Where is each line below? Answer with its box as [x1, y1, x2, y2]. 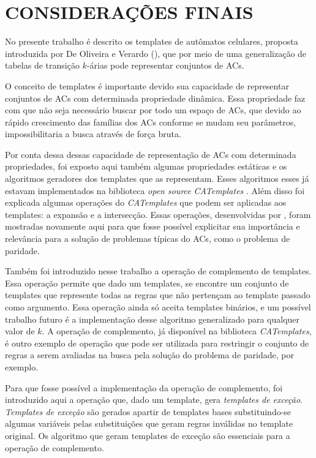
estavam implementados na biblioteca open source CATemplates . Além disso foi [5, 184, 305, 197]
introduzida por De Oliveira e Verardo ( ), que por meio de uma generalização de [5, 47, 307, 59]
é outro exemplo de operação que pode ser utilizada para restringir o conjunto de [5, 336, 309, 349]
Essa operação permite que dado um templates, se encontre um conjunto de [5, 276, 289, 289]
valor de [5, 325, 35, 337]
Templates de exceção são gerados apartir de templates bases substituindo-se [5, 405, 292, 418]
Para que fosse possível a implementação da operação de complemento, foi [5, 381, 283, 394]
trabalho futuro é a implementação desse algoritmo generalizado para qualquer [5, 312, 300, 325]
